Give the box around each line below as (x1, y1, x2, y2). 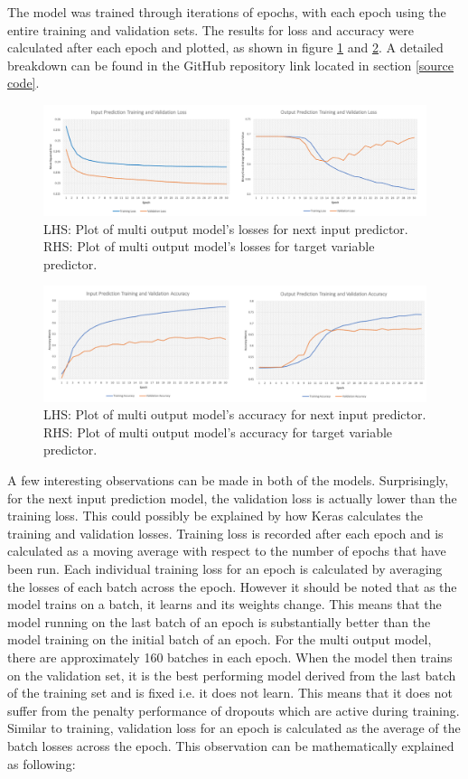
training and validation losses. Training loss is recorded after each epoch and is (7, 523, 444, 542)
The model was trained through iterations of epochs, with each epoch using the (7, 3, 446, 21)
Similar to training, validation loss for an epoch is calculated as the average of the (7, 718, 461, 737)
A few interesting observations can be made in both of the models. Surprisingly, (7, 471, 449, 490)
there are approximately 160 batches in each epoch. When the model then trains (7, 647, 453, 666)
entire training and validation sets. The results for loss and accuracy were (7, 20, 414, 39)
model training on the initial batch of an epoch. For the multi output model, (7, 630, 432, 649)
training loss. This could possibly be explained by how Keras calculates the (7, 506, 423, 525)
